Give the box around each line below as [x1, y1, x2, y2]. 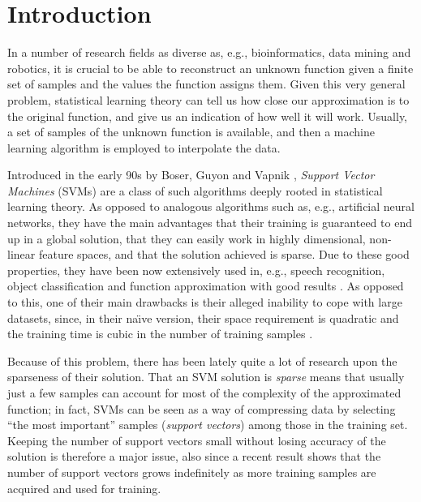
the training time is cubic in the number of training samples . [7, 325, 313, 342]
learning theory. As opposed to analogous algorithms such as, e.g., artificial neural [7, 198, 415, 215]
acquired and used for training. [7, 479, 161, 496]
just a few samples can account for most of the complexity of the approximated [7, 384, 402, 401]
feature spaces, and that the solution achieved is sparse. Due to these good [38, 246, 410, 263]
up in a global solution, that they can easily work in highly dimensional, [7, 230, 366, 247]
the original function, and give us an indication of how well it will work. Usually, [7, 107, 408, 124]
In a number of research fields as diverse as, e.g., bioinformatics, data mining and [7, 44, 411, 61]
